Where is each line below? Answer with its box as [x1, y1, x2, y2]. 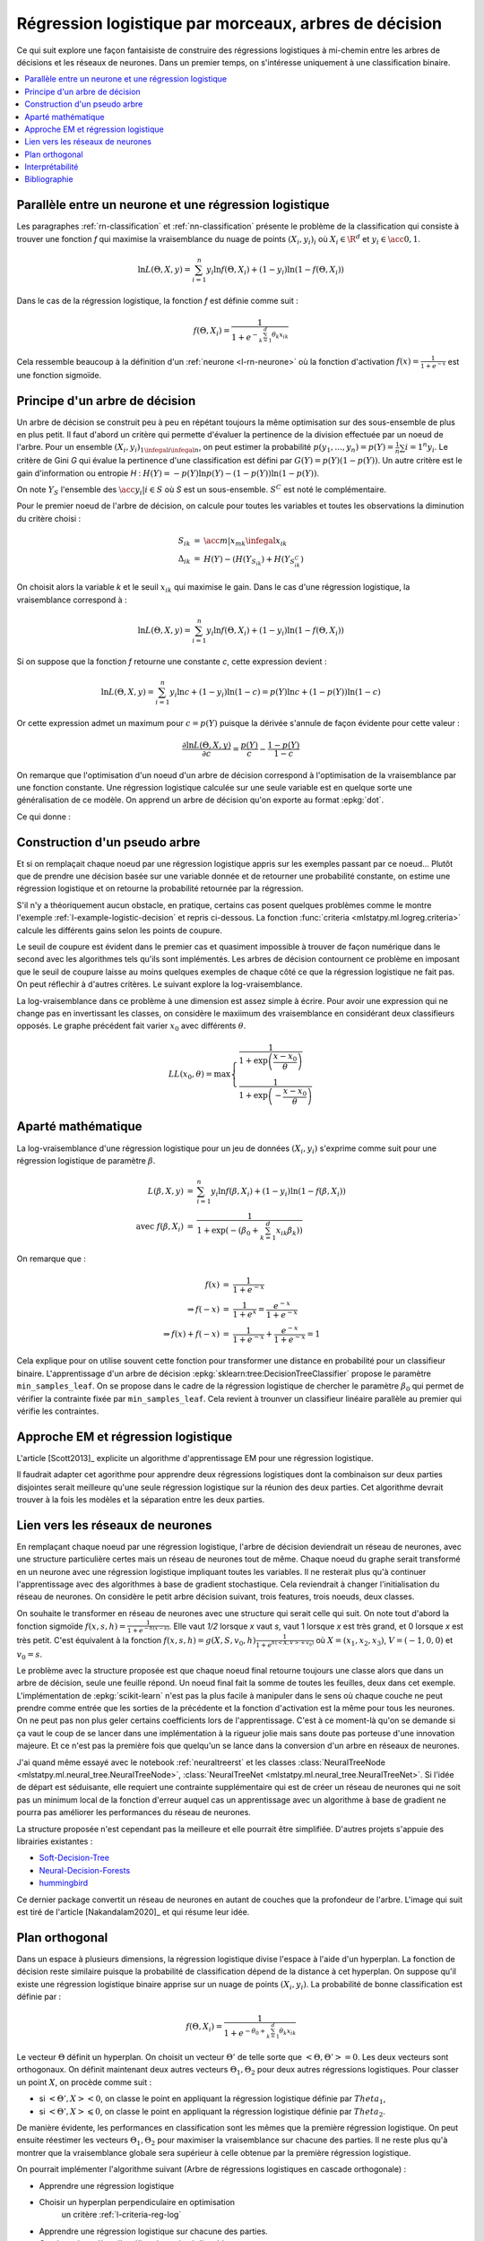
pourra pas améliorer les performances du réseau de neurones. [16, 1807, 251, 1818]
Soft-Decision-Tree [39, 1852, 109, 1864]
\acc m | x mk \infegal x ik [203, 535, 288, 548]
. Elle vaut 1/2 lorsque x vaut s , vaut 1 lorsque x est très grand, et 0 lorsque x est [169, 1621, 463, 1631]
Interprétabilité [24, 161, 79, 172]
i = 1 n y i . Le [404, 440, 448, 454]
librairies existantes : [16, 1836, 93, 1847]
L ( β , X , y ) [147, 1186, 184, 1197]
